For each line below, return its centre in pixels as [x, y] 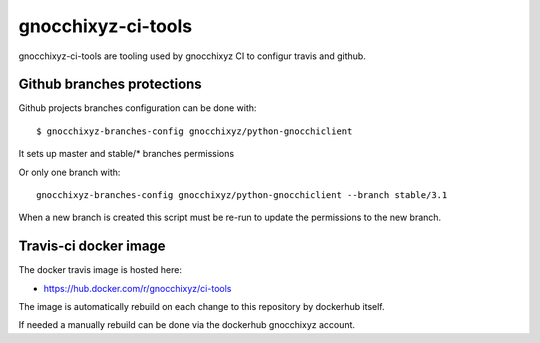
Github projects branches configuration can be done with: [137, 108]
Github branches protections [110, 84]
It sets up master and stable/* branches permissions [126, 154]
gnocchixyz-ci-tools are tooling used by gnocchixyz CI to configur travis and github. [192, 56]
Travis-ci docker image [92, 246]
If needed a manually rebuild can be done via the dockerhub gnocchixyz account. [186, 325]
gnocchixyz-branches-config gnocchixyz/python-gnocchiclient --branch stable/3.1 [242, 195]
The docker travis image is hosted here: [100, 270]
